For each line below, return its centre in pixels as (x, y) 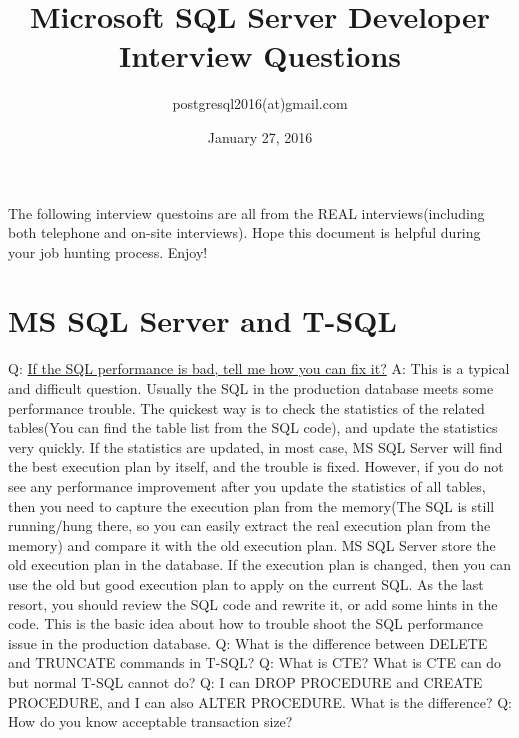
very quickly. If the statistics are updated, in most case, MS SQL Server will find (255, 446)
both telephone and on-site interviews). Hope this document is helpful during (244, 232)
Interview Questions (260, 55)
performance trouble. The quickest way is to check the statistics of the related (246, 407)
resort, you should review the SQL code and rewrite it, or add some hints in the (253, 603)
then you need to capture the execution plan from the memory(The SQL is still (251, 505)
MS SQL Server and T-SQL (202, 320)
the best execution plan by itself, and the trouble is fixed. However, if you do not (256, 466)
